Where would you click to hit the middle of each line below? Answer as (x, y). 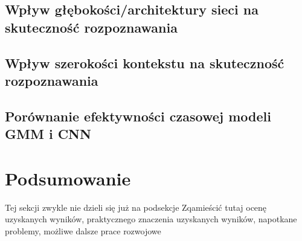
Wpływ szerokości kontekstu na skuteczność (145, 63)
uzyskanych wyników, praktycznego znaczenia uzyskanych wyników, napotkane (151, 219)
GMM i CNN (48, 134)
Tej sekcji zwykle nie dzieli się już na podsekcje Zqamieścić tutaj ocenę (136, 207)
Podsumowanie (68, 178)
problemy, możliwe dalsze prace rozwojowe (83, 230)
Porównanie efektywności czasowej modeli (138, 116)
